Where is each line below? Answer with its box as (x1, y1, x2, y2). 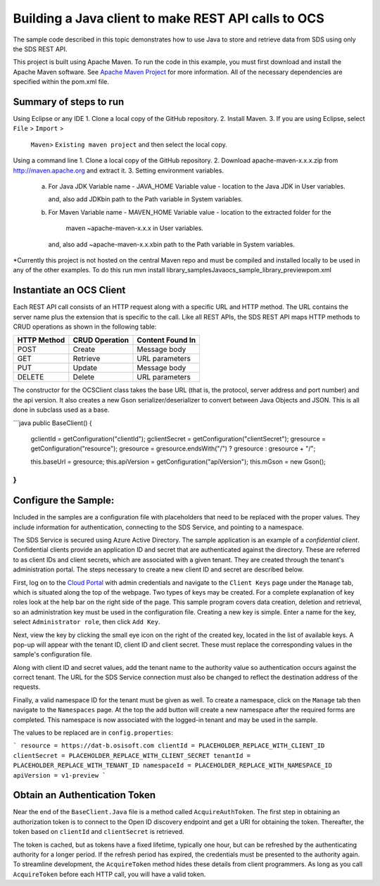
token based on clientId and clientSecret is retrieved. (13, 828, 184, 836)
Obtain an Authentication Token (13, 789, 156, 802)
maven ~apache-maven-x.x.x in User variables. (65, 224, 204, 232)
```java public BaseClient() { (13, 419, 93, 427)
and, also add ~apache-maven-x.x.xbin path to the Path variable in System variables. (48, 240, 295, 248)
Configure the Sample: (13, 495, 115, 507)
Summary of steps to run (13, 96, 125, 108)
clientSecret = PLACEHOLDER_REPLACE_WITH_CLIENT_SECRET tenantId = (13, 752, 251, 759)
